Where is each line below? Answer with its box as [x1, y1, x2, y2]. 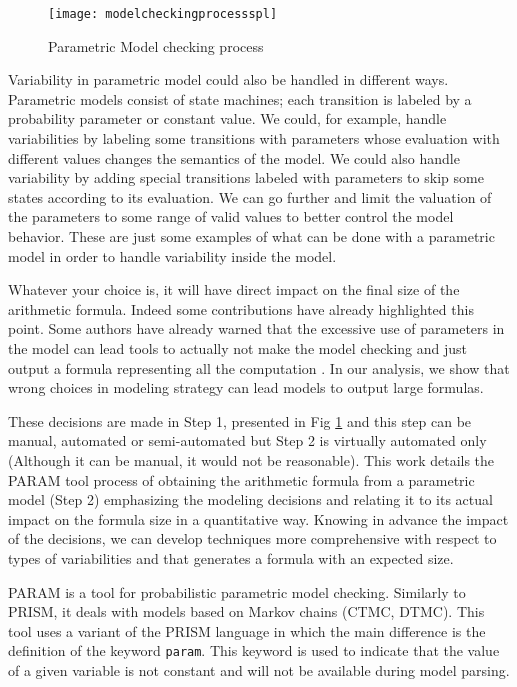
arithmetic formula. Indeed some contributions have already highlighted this [8, 298, 474, 319]
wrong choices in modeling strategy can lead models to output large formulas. [8, 377, 484, 398]
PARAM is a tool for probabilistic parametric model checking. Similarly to [8, 581, 466, 602]
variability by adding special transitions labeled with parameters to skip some [8, 167, 484, 188]
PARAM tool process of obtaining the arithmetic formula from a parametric [8, 469, 475, 490]
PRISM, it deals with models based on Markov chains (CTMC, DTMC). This [8, 601, 485, 622]
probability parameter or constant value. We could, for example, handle [8, 108, 447, 129]
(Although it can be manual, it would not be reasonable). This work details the [8, 449, 495, 470]
